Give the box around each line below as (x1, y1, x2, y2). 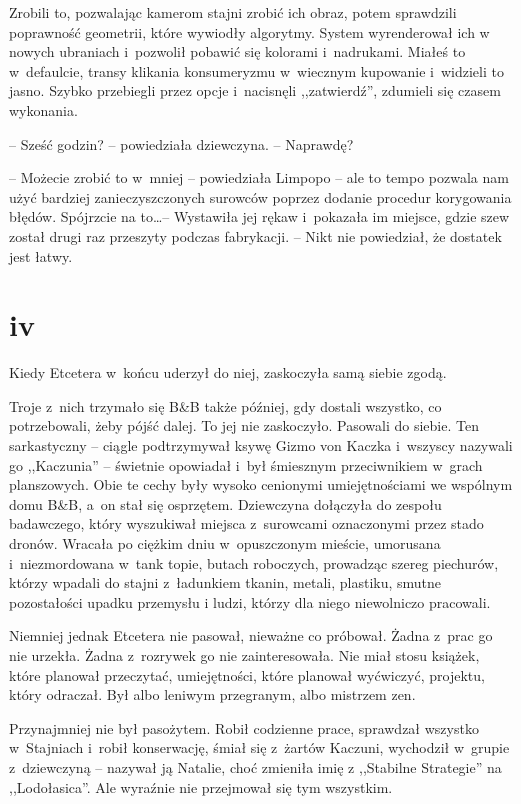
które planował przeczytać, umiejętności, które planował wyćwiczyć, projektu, (9, 664, 485, 685)
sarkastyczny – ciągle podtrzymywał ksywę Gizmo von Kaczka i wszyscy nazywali (9, 435, 513, 456)
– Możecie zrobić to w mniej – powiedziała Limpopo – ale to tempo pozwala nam (9, 167, 509, 188)
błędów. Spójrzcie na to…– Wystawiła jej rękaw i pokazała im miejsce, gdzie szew (9, 206, 510, 227)
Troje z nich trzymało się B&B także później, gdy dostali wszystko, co (9, 395, 442, 416)
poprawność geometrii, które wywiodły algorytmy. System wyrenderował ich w (9, 21, 490, 42)
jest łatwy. (9, 245, 73, 266)
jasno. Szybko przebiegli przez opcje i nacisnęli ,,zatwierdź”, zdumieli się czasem (9, 80, 501, 101)
